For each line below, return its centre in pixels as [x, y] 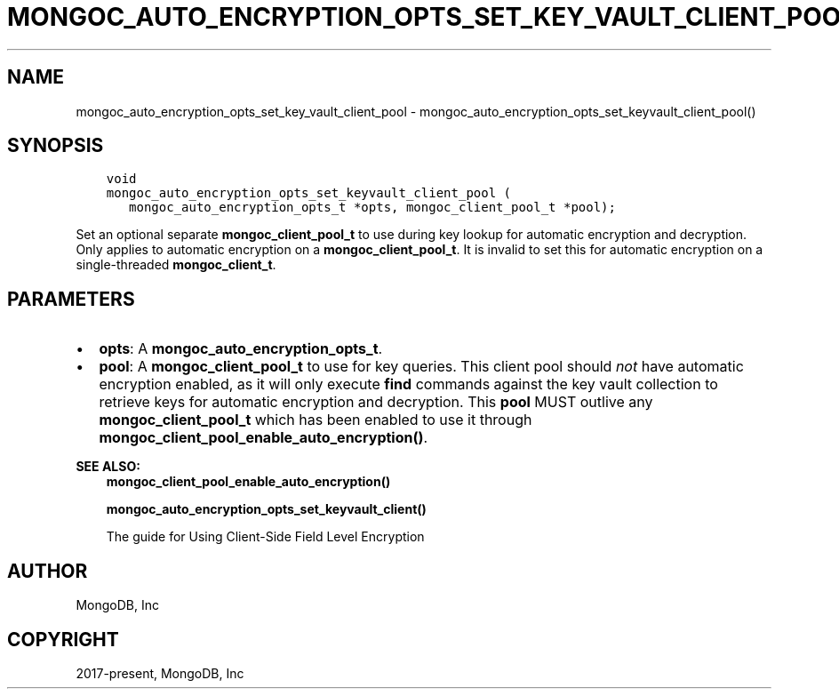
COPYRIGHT [63, 639]
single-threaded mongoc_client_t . [176, 265]
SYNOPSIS [56, 146]
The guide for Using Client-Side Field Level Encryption [265, 537]
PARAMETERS [71, 299]
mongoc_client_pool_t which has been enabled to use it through [316, 420]
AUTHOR [48, 571]
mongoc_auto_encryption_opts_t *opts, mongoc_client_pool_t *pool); [372, 208]
